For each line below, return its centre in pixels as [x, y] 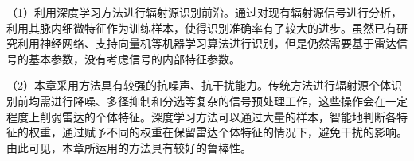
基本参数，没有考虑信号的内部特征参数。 [134, 58]
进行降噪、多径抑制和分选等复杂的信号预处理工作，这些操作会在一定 [229, 100]
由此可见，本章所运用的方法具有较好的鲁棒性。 [129, 147]
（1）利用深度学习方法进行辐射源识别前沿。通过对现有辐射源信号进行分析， [204, 12]
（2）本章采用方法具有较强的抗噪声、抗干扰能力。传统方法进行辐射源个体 [199, 85]
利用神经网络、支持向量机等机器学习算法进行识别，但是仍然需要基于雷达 [207, 43]
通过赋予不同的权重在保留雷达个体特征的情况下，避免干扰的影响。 [234, 132]
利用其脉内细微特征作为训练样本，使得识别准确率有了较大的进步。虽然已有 [201, 27]
